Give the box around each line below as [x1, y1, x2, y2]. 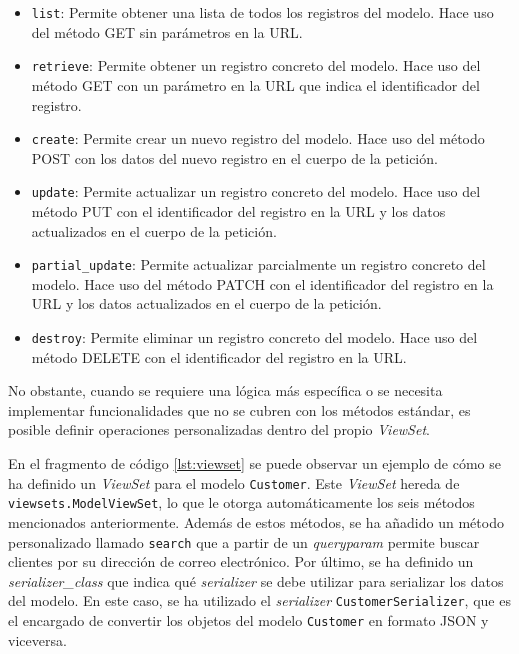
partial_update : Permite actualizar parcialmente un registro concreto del [31, 254, 486, 275]
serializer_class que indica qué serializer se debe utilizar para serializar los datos [8, 570, 504, 591]
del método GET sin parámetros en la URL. [31, 21, 303, 42]
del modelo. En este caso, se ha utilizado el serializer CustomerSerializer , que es [8, 590, 511, 611]
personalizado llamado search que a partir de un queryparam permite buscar [8, 531, 480, 552]
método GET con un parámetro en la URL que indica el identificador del [31, 74, 480, 95]
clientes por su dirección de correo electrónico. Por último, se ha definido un [8, 551, 474, 572]
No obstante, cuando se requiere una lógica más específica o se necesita [8, 380, 443, 401]
